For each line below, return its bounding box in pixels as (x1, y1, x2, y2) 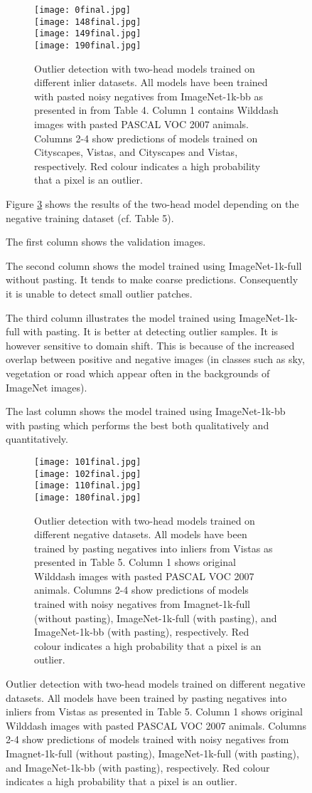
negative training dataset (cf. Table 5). (6, 210, 174, 225)
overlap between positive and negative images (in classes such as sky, (6, 352, 305, 367)
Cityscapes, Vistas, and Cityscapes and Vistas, (34, 145, 238, 159)
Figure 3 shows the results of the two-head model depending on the (6, 196, 299, 211)
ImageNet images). (6, 379, 87, 394)
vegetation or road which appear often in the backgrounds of (6, 365, 270, 380)
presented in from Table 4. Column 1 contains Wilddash (34, 103, 279, 117)
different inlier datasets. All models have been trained (34, 75, 268, 90)
